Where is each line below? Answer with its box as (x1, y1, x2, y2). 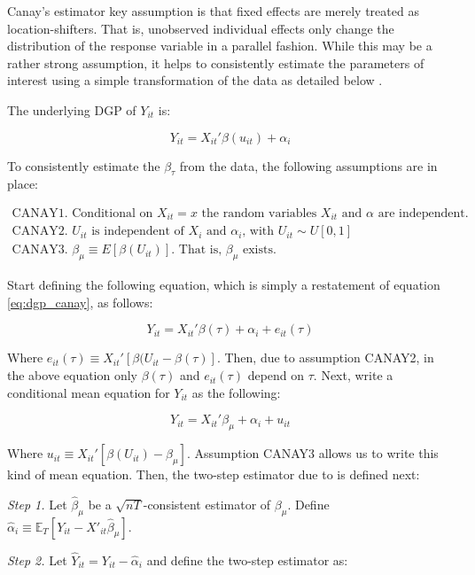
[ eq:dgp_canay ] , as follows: (7, 292, 153, 311)
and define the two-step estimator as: (146, 550, 348, 569)
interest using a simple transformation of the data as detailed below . (7, 71, 383, 89)
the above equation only (7, 366, 138, 385)
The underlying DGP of (7, 100, 136, 119)
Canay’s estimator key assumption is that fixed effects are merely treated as (7, 2, 419, 19)
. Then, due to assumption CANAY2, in (216, 348, 434, 367)
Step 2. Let (7, 550, 67, 569)
